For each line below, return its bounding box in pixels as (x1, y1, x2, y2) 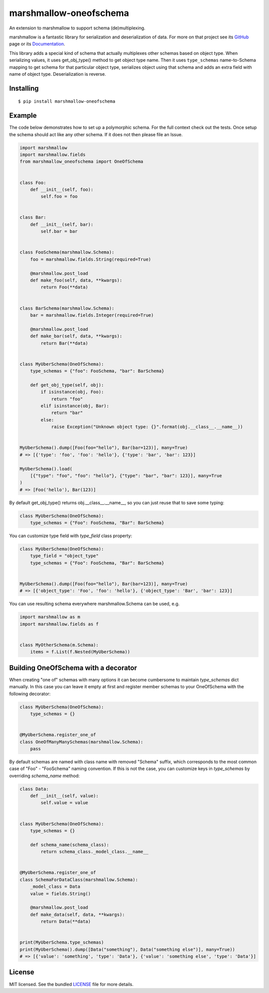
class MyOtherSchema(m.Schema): (19, 642, 99, 648)
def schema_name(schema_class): (30, 842, 110, 847)
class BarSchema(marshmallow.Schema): (19, 305, 115, 311)
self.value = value (40, 800, 88, 805)
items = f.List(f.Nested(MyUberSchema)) (30, 649, 131, 655)
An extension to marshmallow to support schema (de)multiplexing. (9, 25, 145, 31)
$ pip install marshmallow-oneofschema (18, 99, 116, 104)
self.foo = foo (40, 194, 78, 199)
